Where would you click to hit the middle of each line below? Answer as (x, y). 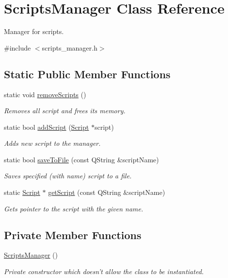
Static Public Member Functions (87, 74)
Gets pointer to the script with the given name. (74, 208)
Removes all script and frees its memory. (65, 111)
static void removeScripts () (45, 94)
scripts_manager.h (70, 47)
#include (17, 47)
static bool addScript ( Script (47, 127)
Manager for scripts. (34, 31)
